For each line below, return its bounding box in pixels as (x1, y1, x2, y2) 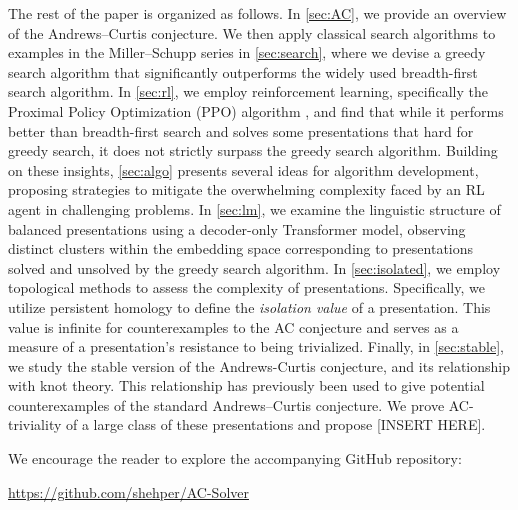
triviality (8, 414, 62, 435)
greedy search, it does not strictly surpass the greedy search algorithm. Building (8, 140, 498, 161)
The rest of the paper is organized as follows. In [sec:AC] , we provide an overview (8, 3, 507, 23)
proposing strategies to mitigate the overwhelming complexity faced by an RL (8, 179, 485, 200)
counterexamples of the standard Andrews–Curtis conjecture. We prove (8, 394, 445, 415)
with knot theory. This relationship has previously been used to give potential (8, 375, 485, 396)
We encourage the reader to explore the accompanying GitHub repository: (8, 448, 462, 469)
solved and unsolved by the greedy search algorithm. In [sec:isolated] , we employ (8, 257, 501, 278)
